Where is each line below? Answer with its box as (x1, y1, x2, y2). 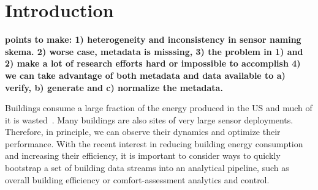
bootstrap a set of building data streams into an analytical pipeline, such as (5, 161, 289, 174)
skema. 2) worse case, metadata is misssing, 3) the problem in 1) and (5, 45, 303, 57)
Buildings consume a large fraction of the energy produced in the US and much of (5, 101, 312, 114)
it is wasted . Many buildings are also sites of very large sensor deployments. (5, 113, 293, 126)
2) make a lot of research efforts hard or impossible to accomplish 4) (5, 57, 301, 70)
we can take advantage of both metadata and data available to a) (5, 68, 286, 81)
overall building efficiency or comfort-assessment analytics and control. (5, 173, 270, 186)
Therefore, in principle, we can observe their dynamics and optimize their (5, 125, 281, 138)
